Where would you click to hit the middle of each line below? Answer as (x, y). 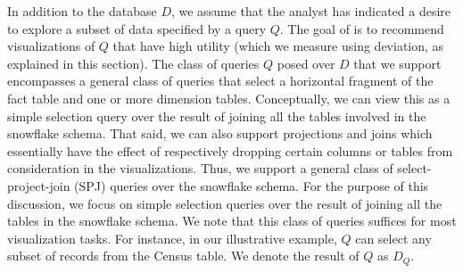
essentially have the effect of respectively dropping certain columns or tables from (230, 150)
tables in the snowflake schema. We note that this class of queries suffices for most (232, 221)
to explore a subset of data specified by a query (137, 28)
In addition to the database (82, 11)
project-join (39, 185)
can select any (393, 238)
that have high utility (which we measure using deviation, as (278, 46)
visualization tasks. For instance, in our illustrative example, (172, 238)
